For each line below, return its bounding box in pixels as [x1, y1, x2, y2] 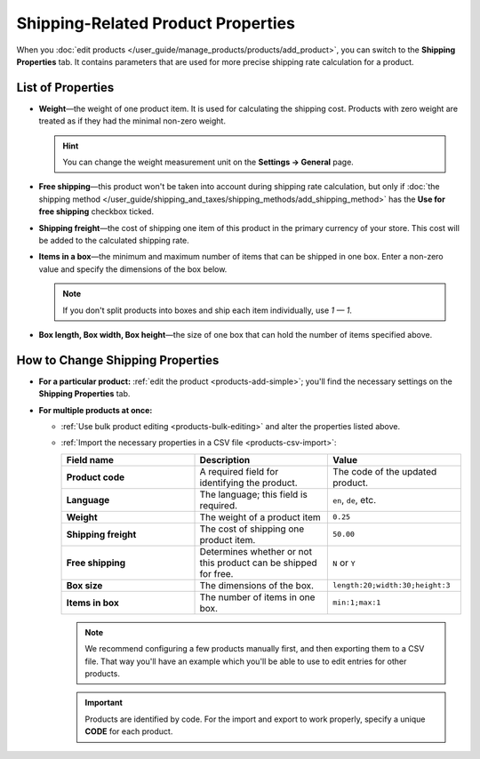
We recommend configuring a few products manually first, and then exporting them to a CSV [84, 643, 425, 654]
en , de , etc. [332, 493, 377, 506]
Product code [66, 471, 124, 483]
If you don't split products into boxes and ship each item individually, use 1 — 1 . [62, 305, 353, 316]
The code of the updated [332, 465, 437, 477]
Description [199, 453, 251, 466]
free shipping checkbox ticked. [38, 206, 155, 217]
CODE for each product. [84, 726, 173, 737]
